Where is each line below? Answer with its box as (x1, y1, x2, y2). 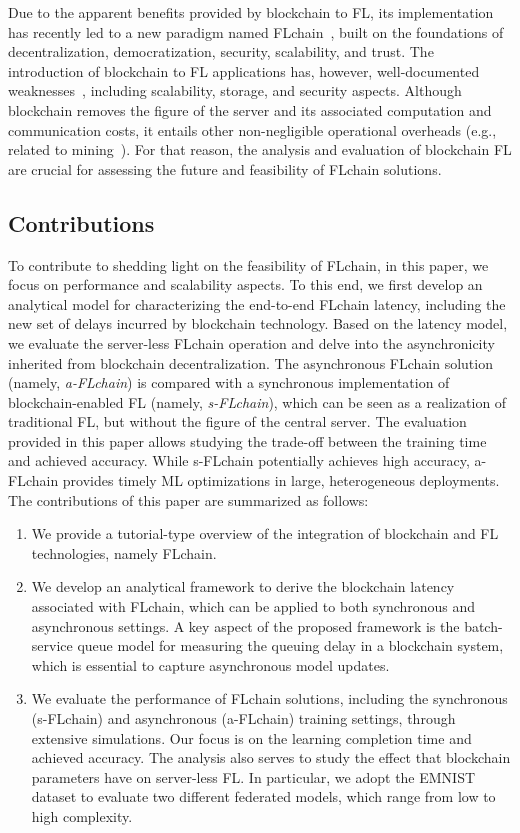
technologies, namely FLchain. (31, 542, 217, 563)
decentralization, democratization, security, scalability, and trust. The (8, 41, 434, 62)
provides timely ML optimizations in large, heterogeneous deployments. (62, 470, 500, 491)
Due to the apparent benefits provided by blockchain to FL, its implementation (8, 2, 494, 22)
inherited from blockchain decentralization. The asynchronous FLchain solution (8, 352, 493, 373)
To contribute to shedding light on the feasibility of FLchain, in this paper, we (8, 254, 489, 275)
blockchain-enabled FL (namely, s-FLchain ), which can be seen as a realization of (8, 391, 507, 412)
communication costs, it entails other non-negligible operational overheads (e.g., (8, 119, 497, 140)
